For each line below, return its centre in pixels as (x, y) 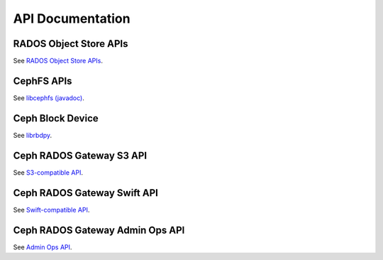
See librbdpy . (33, 135)
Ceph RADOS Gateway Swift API (86, 193)
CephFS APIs (43, 81)
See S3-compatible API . (48, 172)
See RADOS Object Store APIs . (58, 61)
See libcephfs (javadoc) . (49, 98)
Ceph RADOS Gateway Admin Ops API (99, 230)
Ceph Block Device (56, 118)
